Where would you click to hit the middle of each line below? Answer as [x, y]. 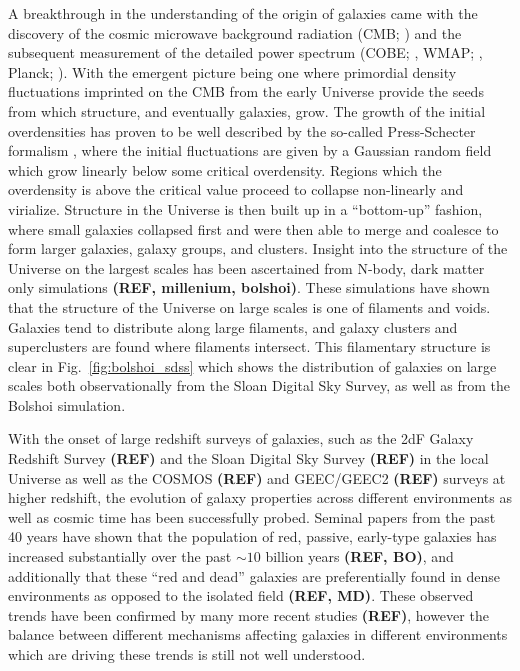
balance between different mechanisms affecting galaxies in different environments [258, 634]
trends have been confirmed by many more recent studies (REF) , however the [248, 614]
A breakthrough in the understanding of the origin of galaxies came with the [243, 13]
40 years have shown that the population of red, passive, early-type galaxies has [252, 536]
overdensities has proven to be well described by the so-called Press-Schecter [242, 130]
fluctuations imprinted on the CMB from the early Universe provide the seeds [246, 91]
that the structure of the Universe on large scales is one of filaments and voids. [249, 306]
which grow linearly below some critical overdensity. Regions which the [225, 169]
